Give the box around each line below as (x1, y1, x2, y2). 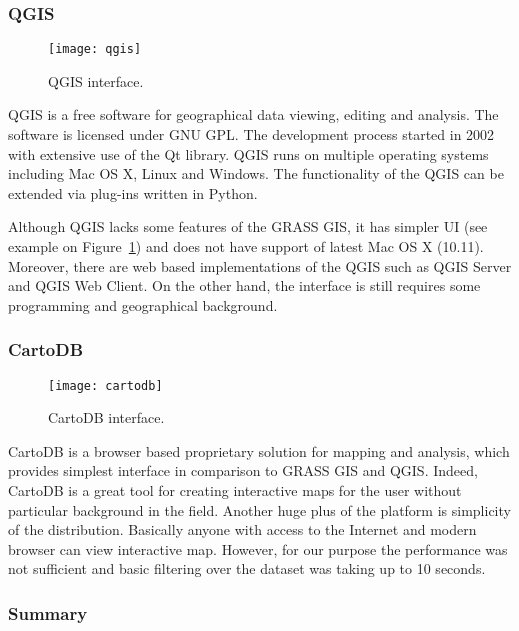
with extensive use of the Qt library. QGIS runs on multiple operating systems (8, 143, 489, 164)
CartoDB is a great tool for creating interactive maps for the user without (8, 480, 462, 501)
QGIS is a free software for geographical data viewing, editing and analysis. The (8, 104, 499, 125)
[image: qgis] (48, 42, 142, 57)
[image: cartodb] (48, 378, 163, 393)
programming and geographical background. (8, 294, 278, 315)
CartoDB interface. (48, 407, 165, 428)
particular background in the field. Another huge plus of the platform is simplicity (8, 499, 511, 520)
